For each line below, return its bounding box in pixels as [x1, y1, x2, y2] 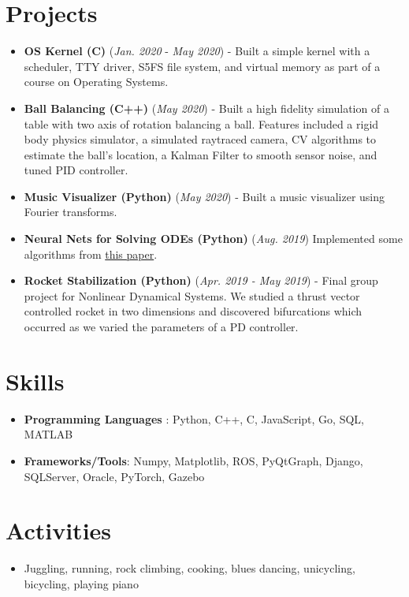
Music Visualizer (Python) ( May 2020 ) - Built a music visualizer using [24, 188, 385, 204]
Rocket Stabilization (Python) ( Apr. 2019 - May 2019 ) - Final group [24, 272, 378, 289]
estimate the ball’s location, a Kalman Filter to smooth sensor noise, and [24, 146, 377, 162]
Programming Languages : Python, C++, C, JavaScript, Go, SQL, [24, 410, 364, 427]
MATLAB [24, 426, 73, 442]
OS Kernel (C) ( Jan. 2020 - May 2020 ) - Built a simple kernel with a [24, 43, 370, 59]
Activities [6, 514, 112, 547]
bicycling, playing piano [24, 575, 139, 591]
